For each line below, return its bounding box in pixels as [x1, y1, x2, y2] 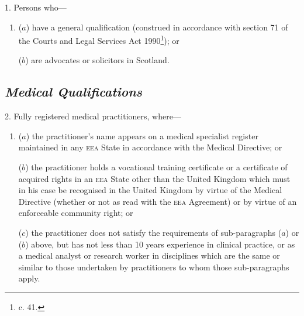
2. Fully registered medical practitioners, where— [5, 110, 181, 122]
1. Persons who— [5, 1, 67, 13]
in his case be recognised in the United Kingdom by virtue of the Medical [18, 184, 282, 196]
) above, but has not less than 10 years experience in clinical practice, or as [25, 238, 295, 250]
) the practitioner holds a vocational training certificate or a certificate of [25, 161, 288, 173]
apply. [18, 272, 40, 284]
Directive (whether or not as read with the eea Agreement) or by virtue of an [18, 195, 297, 207]
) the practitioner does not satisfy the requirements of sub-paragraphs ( [25, 226, 282, 238]
